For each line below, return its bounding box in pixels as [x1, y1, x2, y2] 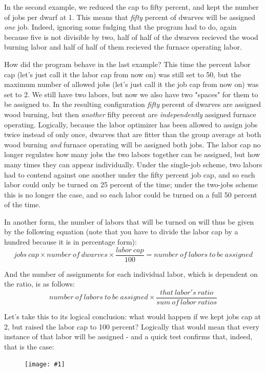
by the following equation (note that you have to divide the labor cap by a [4, 226, 238, 237]
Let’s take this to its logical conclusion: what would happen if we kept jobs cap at [4, 311, 261, 321]
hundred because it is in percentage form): [4, 236, 137, 247]
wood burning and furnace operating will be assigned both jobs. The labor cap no [4, 139, 261, 149]
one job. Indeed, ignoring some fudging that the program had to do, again [4, 21, 237, 32]
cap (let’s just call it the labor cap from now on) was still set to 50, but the [4, 69, 241, 79]
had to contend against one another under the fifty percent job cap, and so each [4, 169, 255, 180]
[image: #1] [25, 361, 65, 368]
